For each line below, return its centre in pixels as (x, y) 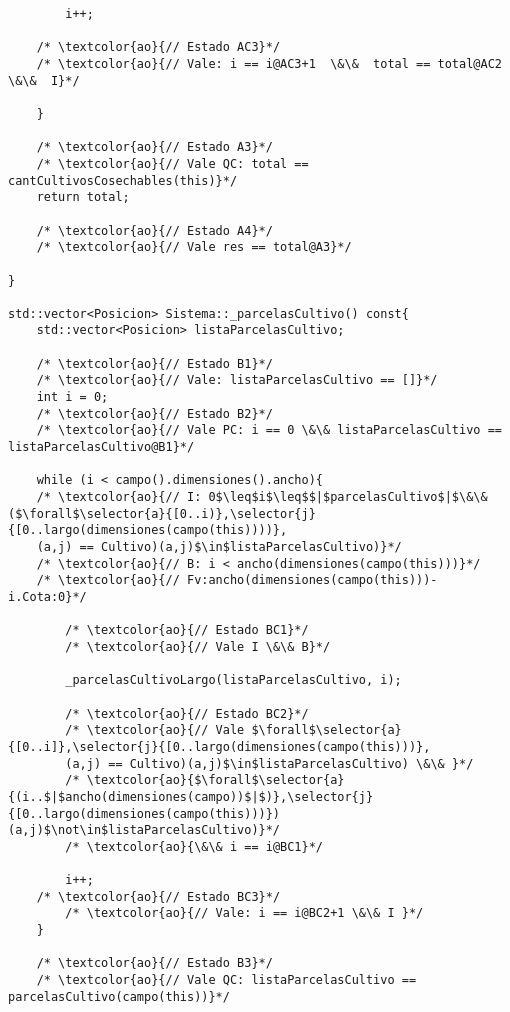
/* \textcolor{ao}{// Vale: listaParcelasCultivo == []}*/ (237, 380)
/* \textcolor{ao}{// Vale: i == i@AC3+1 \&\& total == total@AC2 (269, 63)
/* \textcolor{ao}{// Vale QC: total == (172, 163)
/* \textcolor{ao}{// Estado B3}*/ (154, 963)
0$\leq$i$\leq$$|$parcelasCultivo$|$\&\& (348, 497)
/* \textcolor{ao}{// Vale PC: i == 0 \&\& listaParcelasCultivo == (269, 430)
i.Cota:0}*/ (47, 596)
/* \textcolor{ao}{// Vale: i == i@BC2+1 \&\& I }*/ (244, 913)
